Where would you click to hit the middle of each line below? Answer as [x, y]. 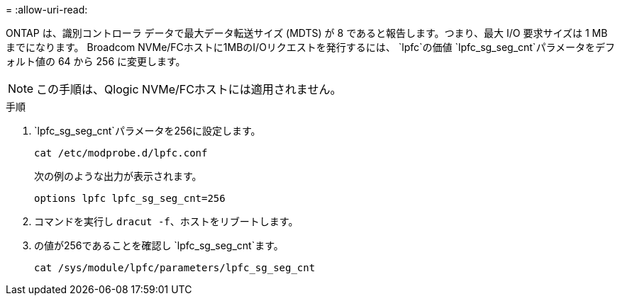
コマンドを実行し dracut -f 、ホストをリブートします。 [166, 221]
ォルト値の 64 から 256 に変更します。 [96, 61]
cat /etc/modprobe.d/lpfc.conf [121, 153]
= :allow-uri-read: [47, 10]
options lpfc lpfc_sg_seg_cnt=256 [130, 198]
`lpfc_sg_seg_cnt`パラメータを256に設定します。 [148, 131]
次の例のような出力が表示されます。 [118, 176]
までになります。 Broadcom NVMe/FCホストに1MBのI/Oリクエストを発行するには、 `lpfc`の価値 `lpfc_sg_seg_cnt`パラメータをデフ [310, 47]
